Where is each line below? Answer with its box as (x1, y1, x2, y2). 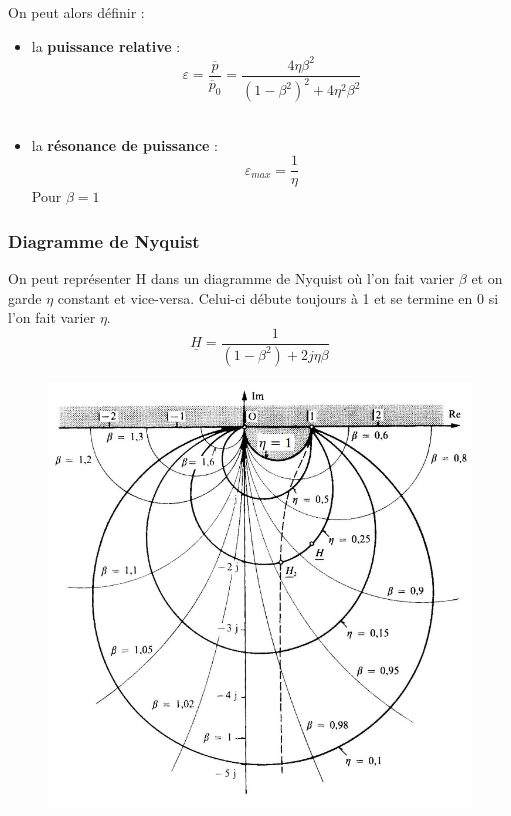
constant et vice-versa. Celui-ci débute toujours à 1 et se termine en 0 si (57, 287, 499, 308)
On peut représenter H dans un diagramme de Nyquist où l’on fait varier (8, 268, 455, 289)
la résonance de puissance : (31, 134, 219, 155)
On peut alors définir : (8, 2, 145, 22)
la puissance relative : (31, 35, 181, 56)
